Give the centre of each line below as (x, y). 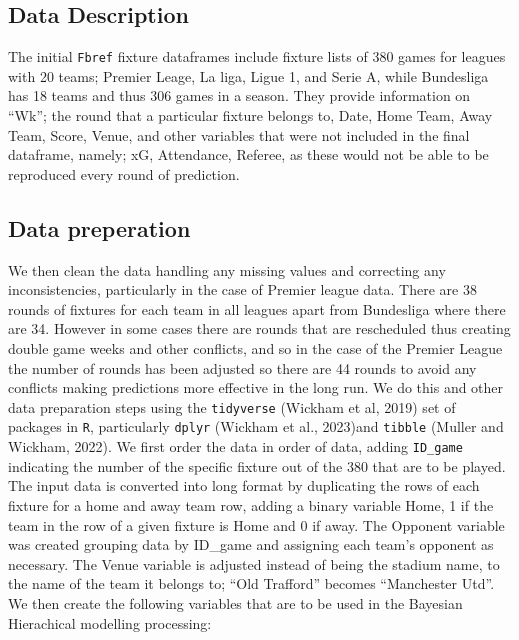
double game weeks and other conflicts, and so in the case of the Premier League (255, 348)
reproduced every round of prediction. (124, 173)
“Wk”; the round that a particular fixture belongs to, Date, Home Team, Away (250, 115)
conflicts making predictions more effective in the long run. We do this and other (256, 387)
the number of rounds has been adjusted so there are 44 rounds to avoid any (242, 367)
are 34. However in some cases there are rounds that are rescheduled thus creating (259, 328)
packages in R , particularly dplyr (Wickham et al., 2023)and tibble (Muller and (256, 426)
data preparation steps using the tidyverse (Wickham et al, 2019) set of (232, 406)
